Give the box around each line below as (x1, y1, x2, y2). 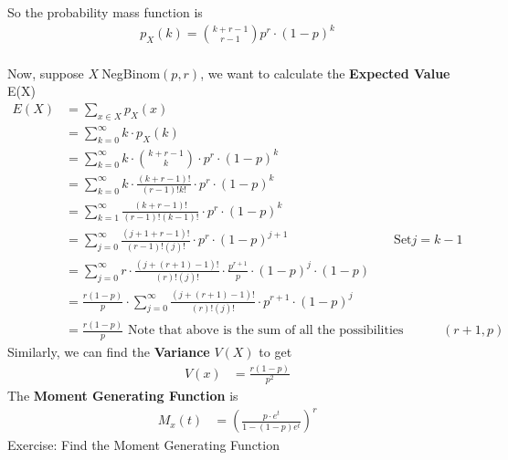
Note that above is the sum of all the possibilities (127, 324, 404, 338)
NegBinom (101, 63, 161, 82)
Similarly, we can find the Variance (7, 342, 210, 361)
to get (259, 342, 292, 361)
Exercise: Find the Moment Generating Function (7, 435, 280, 455)
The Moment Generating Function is (7, 386, 238, 405)
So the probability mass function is (7, 3, 203, 21)
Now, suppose (7, 63, 84, 82)
